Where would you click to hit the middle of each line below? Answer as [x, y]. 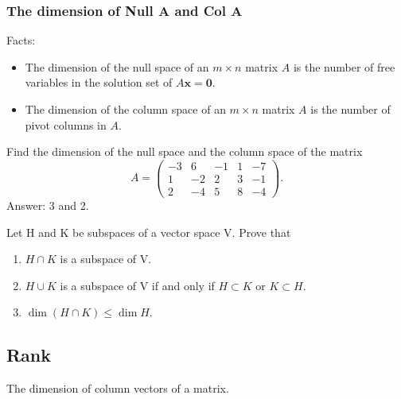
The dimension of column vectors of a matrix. [118, 388]
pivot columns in [66, 124]
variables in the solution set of [99, 82]
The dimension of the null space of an [117, 66]
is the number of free [344, 66]
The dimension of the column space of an [125, 109]
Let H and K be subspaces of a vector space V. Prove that [149, 232]
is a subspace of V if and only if [137, 285]
